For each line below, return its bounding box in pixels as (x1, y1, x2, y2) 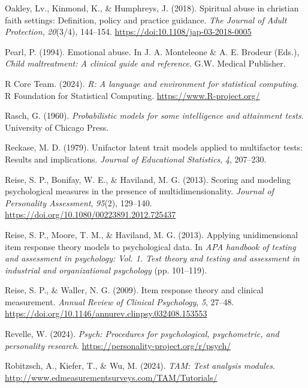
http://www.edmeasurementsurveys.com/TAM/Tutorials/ (5, 371, 218, 383)
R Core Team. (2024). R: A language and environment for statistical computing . (5, 77, 298, 89)
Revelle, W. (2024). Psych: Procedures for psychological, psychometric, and (5, 327, 279, 340)
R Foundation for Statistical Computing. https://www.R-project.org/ (5, 89, 260, 101)
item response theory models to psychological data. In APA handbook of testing (5, 240, 296, 252)
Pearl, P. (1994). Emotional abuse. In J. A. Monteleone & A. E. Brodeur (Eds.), (5, 45, 300, 58)
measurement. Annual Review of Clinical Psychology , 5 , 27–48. (5, 295, 234, 308)
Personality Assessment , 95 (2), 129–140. (5, 196, 152, 209)
